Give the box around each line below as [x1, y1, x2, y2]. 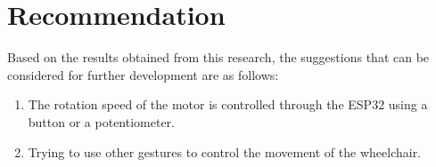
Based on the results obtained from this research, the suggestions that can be [7, 48, 430, 67]
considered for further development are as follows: [7, 65, 279, 83]
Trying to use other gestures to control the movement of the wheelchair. [28, 142, 422, 161]
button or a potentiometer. [28, 112, 176, 131]
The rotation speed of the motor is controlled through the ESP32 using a [28, 95, 428, 114]
